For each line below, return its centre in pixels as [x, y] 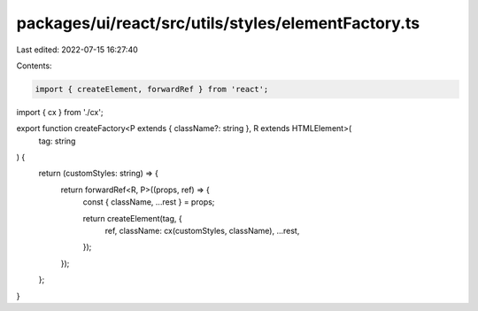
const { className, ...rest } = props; [149, 202]
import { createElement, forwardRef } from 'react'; [152, 89]
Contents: [34, 66]
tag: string [57, 141]
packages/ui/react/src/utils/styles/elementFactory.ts [218, 23]
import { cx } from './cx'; [60, 112]
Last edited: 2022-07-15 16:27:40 [77, 50]
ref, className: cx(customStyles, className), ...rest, [202, 231]
